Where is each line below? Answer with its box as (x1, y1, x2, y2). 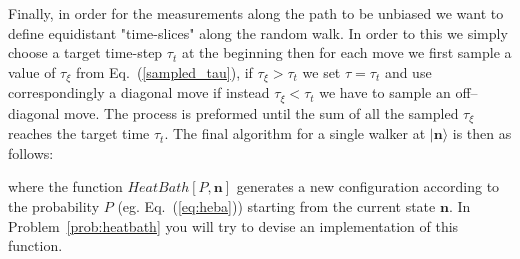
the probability (8, 195, 100, 216)
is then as (452, 123, 512, 144)
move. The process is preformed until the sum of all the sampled (64, 102, 459, 123)
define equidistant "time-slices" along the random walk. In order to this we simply (8, 22, 508, 43)
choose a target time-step (8, 42, 163, 63)
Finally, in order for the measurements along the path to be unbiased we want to (8, 3, 504, 23)
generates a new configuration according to (236, 176, 500, 197)
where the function (8, 176, 123, 197)
